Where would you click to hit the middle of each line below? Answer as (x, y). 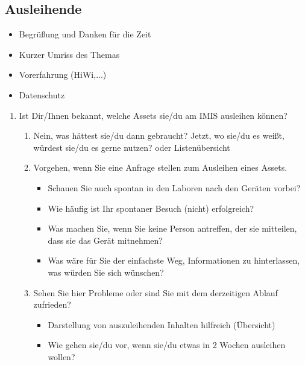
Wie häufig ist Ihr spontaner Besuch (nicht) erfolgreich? (151, 208)
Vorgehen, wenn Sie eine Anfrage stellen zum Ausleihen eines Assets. (160, 167)
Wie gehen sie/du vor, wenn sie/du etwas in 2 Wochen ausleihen (167, 345)
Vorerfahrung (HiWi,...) (63, 75)
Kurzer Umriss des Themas (69, 54)
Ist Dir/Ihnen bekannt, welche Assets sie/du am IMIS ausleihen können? (153, 115)
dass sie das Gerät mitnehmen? (105, 240)
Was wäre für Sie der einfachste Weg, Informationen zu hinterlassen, (174, 260)
